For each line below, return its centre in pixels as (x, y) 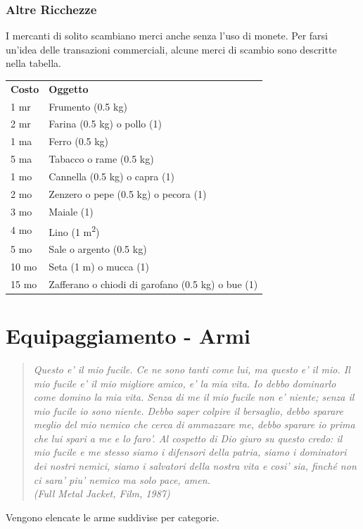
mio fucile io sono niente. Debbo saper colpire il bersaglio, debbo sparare (188, 410)
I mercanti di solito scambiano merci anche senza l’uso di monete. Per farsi (167, 36)
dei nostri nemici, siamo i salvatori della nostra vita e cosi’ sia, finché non (195, 466)
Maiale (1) (71, 211)
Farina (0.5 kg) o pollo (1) (105, 124)
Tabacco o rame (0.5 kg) (101, 159)
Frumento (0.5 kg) (88, 106)
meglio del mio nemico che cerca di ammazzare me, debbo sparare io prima (194, 424)
